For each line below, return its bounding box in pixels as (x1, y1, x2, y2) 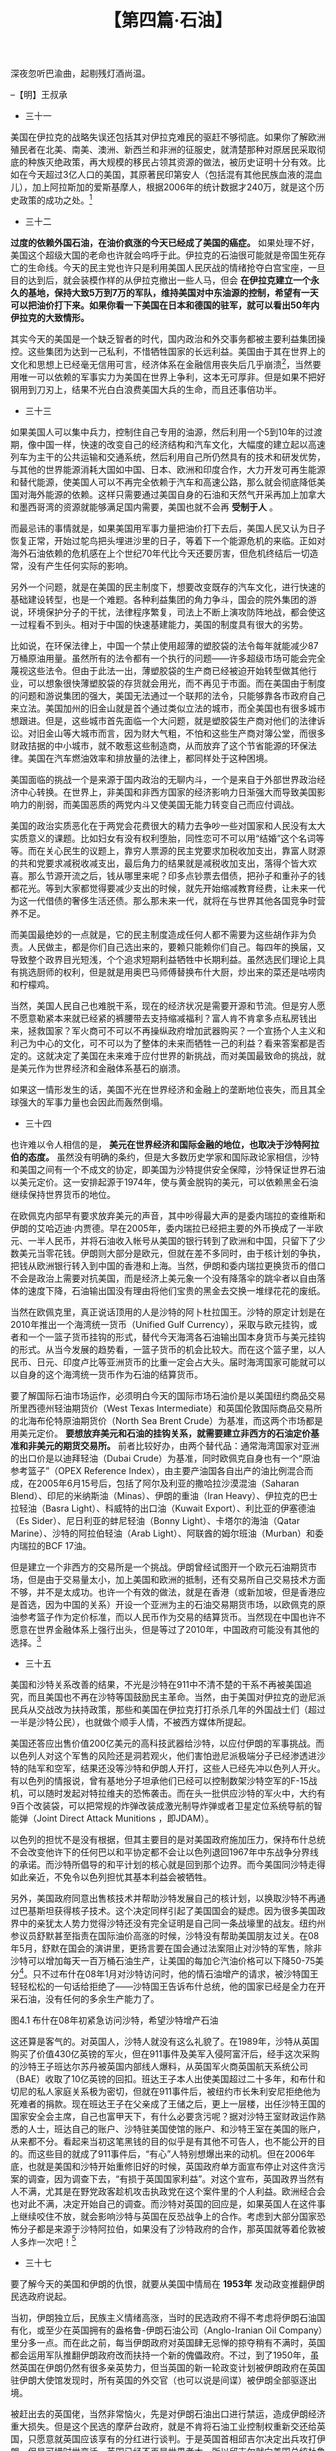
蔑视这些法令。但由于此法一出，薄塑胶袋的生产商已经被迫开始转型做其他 (10, 664, 308, 676)
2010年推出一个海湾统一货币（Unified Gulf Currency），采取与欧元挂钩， (10, 1318, 309, 1330)
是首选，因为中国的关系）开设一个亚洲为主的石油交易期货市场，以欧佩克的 (10, 1598, 317, 1610)
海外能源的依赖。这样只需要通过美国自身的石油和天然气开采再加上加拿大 (27, 488, 326, 500)
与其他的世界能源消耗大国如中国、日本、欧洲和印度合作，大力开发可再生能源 (10, 463, 326, 475)
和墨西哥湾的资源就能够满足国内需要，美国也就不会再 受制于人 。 (10, 501, 278, 513)
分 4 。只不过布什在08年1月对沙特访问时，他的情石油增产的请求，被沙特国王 (10, 1966, 319, 1980)
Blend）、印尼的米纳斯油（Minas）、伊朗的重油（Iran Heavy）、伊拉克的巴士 (10, 1489, 318, 1501)
